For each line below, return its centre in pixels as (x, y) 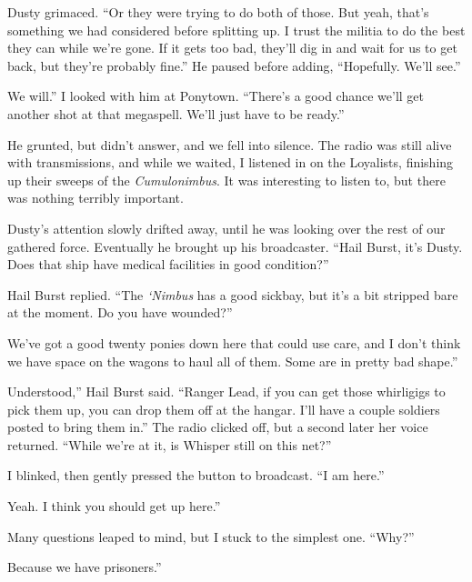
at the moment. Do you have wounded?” (120, 312)
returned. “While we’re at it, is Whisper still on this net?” (170, 444)
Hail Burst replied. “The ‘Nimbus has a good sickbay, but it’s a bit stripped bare (233, 294)
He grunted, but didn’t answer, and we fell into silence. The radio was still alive (230, 144)
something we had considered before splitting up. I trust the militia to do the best (236, 30)
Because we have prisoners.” (85, 567)
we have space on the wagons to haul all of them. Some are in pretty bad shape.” (233, 361)
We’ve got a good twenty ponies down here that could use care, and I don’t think (234, 342)
